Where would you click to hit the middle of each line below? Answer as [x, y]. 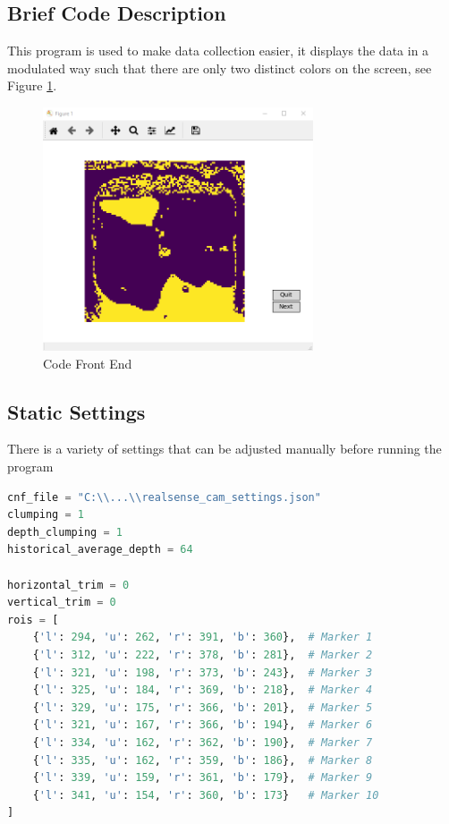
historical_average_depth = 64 [100, 550]
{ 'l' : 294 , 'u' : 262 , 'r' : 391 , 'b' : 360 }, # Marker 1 [203, 637]
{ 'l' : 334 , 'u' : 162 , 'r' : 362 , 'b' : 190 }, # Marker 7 [203, 742]
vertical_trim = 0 [62, 603]
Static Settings [76, 411]
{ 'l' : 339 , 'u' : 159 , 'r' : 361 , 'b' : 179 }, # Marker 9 [203, 778]
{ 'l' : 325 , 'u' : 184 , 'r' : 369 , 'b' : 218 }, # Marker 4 [203, 690]
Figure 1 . [32, 85]
